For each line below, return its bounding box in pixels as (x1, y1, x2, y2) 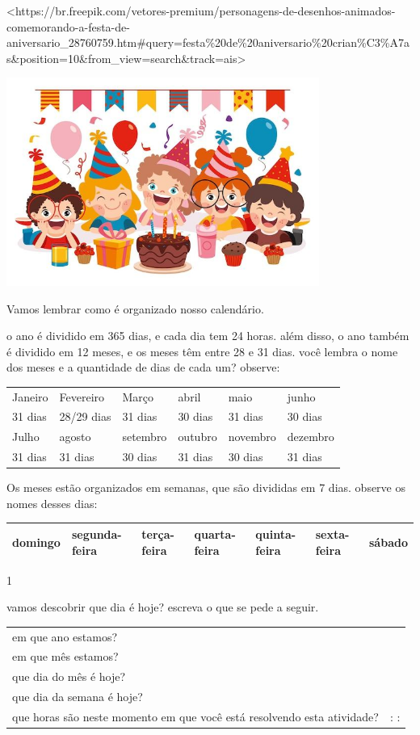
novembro (228, 428, 276, 445)
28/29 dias (59, 408, 111, 425)
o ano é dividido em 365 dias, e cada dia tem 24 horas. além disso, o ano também (6, 327, 409, 344)
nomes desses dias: (6, 494, 98, 511)
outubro (178, 428, 217, 445)
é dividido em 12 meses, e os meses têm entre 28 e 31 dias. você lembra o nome (6, 342, 398, 359)
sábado (369, 533, 408, 550)
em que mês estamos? (12, 648, 119, 665)
